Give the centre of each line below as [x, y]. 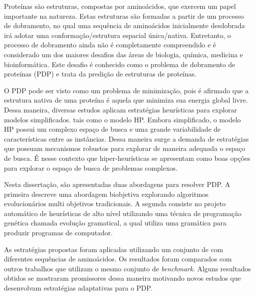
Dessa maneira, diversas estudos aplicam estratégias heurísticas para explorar [121, 109]
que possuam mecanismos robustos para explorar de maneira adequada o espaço [125, 148]
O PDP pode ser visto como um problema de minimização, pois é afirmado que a [127, 90]
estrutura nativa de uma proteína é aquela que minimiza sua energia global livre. [126, 100]
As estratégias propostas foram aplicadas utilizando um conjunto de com [114, 249]
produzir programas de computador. [58, 233]
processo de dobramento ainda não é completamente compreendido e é [110, 45]
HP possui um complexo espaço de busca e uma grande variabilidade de [112, 129]
